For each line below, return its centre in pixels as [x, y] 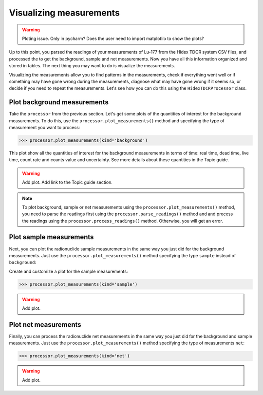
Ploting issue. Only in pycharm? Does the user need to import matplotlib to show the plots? [113, 38]
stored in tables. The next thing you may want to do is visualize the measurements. [92, 66]
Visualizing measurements [65, 13]
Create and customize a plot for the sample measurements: [68, 271]
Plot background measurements [59, 102]
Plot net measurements [45, 325]
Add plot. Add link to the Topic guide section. [67, 182]
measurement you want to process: [45, 127]
